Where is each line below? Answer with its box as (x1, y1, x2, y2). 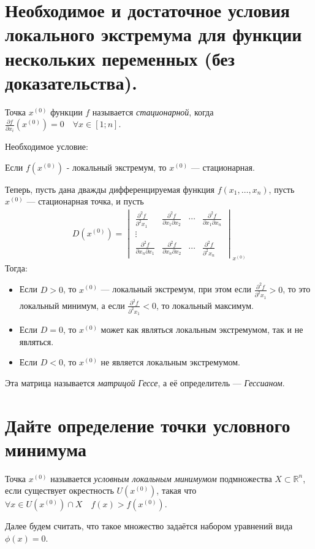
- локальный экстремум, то (66, 160, 167, 173)
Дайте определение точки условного (5, 412, 290, 437)
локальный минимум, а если (19, 298, 125, 311)
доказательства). (5, 69, 137, 95)
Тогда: (5, 261, 28, 274)
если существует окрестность (5, 484, 114, 497)
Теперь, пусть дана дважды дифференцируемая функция (5, 182, 215, 195)
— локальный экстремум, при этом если (101, 282, 251, 295)
